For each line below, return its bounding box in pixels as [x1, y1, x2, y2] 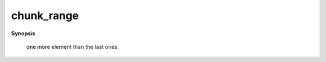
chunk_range [11, 9, 79, 22]
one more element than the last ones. [26, 43, 119, 50]
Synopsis [11, 30, 36, 37]
